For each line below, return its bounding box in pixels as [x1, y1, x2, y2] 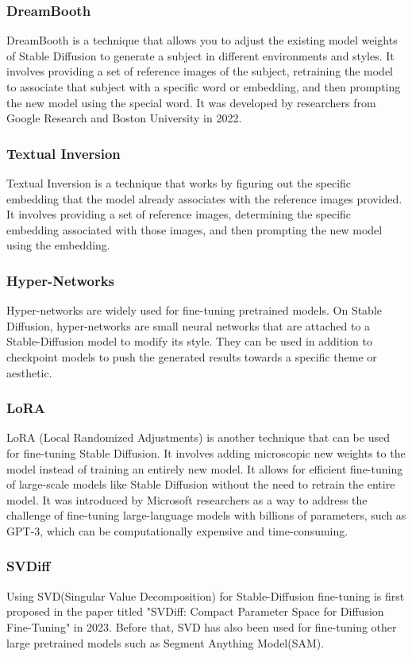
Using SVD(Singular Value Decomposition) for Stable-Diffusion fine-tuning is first [6, 587, 405, 604]
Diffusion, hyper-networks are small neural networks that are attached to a [6, 317, 371, 334]
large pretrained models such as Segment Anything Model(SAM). [6, 634, 325, 651]
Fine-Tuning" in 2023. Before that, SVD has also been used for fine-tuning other [6, 618, 397, 635]
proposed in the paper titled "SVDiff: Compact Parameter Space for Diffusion [6, 603, 384, 620]
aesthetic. [6, 364, 52, 381]
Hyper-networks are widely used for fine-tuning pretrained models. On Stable [6, 302, 383, 319]
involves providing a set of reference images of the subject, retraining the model [6, 63, 393, 79]
